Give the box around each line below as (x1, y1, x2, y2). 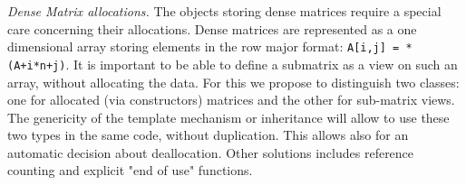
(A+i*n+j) (7, 59, 66, 72)
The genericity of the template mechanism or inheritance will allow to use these (7, 107, 450, 126)
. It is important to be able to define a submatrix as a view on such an (65, 54, 458, 73)
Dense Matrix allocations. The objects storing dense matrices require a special (7, 2, 442, 20)
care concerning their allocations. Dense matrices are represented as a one (7, 19, 417, 38)
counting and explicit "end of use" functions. (7, 161, 253, 180)
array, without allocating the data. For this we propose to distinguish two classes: (7, 72, 460, 91)
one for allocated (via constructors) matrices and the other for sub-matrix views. (7, 90, 455, 109)
